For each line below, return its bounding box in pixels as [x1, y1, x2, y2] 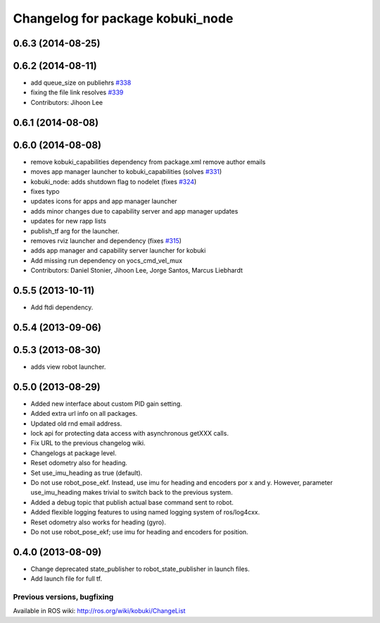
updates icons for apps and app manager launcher [30, 197, 177, 206]
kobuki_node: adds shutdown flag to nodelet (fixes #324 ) [30, 177, 197, 186]
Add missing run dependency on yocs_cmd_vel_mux [30, 256, 183, 264]
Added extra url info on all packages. [30, 409, 138, 418]
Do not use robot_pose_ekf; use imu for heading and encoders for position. [30, 527, 249, 536]
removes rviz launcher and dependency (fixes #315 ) [30, 236, 182, 245]
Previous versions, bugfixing [13, 592, 114, 602]
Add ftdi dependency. [30, 303, 94, 311]
